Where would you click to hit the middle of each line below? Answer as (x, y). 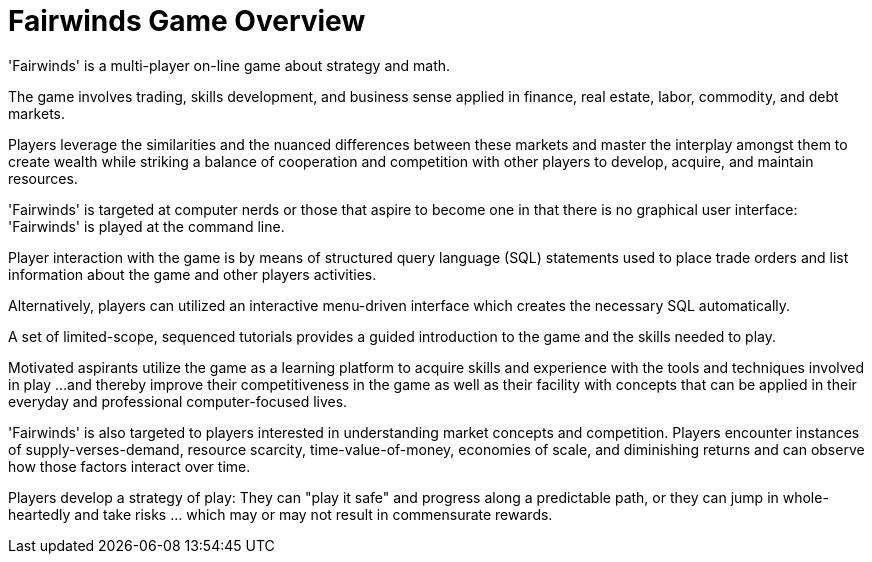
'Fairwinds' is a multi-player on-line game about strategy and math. (229, 65)
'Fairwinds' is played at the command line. (146, 226)
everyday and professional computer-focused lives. (178, 401)
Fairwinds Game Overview (187, 21)
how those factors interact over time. (129, 466)
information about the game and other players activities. (192, 274)
